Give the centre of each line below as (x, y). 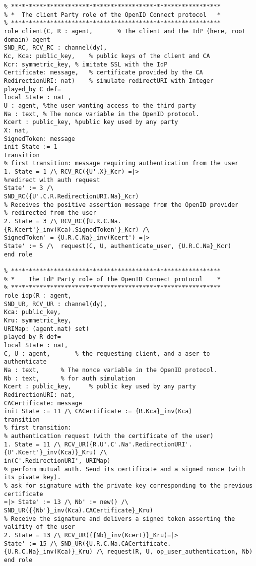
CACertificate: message (43, 403)
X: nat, (17, 130)
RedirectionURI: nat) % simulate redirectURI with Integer (109, 81)
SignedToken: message (40, 139)
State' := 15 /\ (31, 543)
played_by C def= (32, 89)
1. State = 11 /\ (32, 444)
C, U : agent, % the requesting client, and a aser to (107, 353)
